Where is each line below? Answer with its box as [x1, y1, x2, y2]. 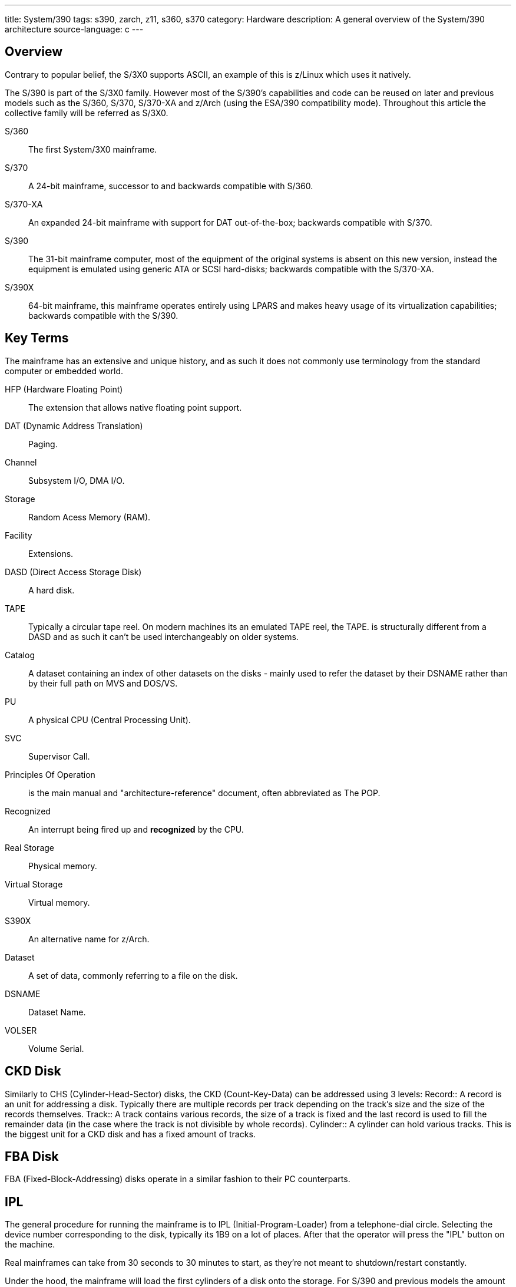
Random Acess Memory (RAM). [28, 511, 151, 522]
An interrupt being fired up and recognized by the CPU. [28, 824, 244, 834]
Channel [5, 457, 37, 467]
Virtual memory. [28, 897, 90, 907]
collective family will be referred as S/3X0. [5, 107, 168, 118]
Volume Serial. [28, 1043, 84, 1054]
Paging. [28, 438, 58, 449]
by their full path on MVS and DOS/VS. [28, 678, 178, 688]
